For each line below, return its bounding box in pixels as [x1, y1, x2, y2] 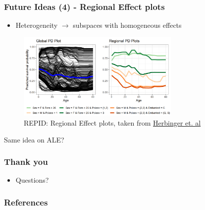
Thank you [4, 155, 48, 168]
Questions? [15, 175, 49, 185]
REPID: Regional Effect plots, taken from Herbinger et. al [24, 117, 201, 128]
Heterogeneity [15, 20, 58, 30]
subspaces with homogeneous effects [73, 20, 182, 30]
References [4, 196, 48, 208]
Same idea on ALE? [4, 134, 64, 144]
